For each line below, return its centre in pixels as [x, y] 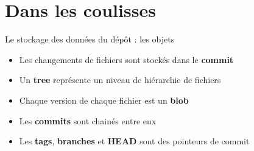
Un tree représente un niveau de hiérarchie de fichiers [120, 80]
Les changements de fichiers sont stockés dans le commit [126, 59]
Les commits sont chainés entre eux [88, 120]
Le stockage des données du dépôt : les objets [90, 39]
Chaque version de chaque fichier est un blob [104, 100]
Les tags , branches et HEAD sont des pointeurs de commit [134, 141]
